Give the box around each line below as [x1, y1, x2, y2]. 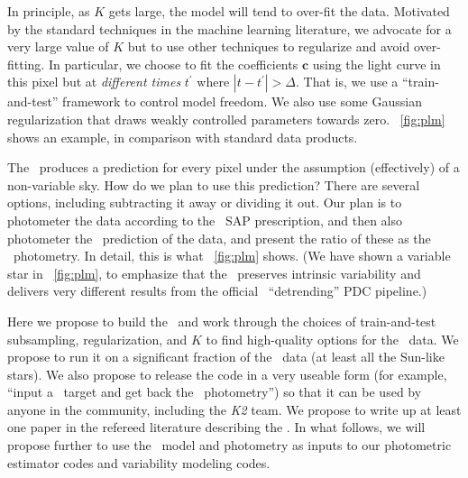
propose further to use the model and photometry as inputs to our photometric [7, 436, 452, 455]
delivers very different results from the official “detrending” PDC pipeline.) [7, 281, 427, 300]
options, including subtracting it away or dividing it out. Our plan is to [7, 193, 402, 212]
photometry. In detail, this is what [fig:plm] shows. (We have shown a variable [13, 246, 451, 265]
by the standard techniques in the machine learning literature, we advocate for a [7, 19, 452, 38]
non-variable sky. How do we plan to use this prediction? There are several [7, 175, 420, 194]
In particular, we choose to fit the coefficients [48, 54, 298, 73]
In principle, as [7, 2, 90, 20]
